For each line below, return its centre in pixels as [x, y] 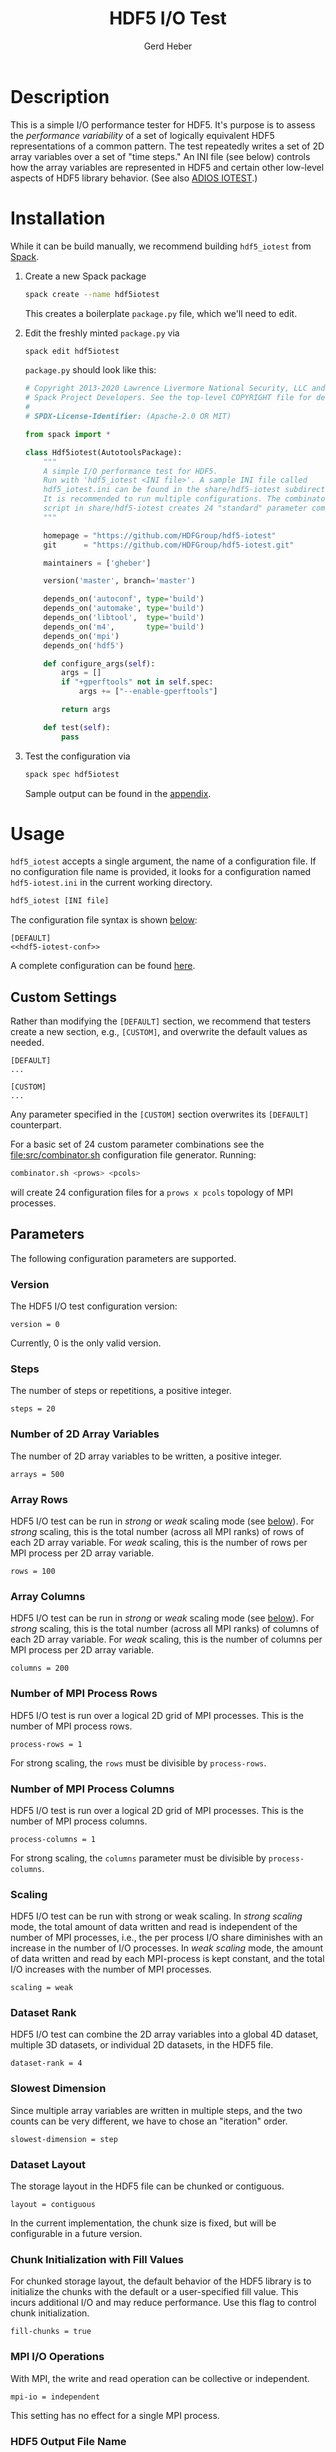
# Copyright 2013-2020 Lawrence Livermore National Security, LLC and [175, 388]
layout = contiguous [53, 2205]
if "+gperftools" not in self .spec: [137, 682]
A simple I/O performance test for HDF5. [130, 471]
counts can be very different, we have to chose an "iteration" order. [149, 2121]
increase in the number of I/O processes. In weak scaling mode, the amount [167, 1948]
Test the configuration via [77, 756]
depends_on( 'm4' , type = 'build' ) [124, 627]
